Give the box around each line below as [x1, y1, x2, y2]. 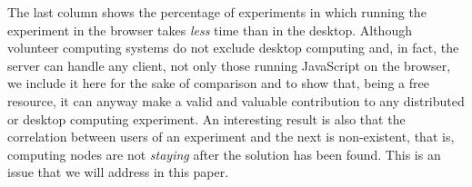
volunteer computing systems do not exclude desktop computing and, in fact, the [7, 38, 459, 57]
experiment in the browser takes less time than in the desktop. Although [7, 20, 412, 39]
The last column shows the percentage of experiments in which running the [7, 3, 427, 21]
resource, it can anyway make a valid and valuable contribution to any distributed [7, 91, 465, 110]
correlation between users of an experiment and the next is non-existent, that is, [7, 127, 455, 146]
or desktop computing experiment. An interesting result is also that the [7, 109, 406, 128]
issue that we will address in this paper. [7, 162, 229, 182]
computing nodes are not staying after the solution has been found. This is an [7, 144, 441, 163]
